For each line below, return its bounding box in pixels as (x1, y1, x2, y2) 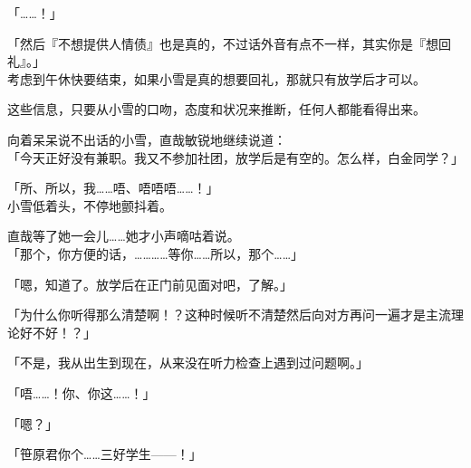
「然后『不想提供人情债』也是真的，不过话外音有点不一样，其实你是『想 (7, 33, 438, 53)
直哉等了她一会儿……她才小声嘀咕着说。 (7, 226, 240, 245)
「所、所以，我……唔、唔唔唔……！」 (7, 178, 219, 197)
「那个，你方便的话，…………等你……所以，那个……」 (7, 244, 304, 263)
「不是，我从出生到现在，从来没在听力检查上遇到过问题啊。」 (7, 353, 369, 372)
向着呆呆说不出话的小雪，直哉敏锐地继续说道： (7, 129, 286, 148)
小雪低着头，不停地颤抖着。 (7, 196, 172, 215)
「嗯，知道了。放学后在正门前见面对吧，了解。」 (7, 274, 293, 293)
